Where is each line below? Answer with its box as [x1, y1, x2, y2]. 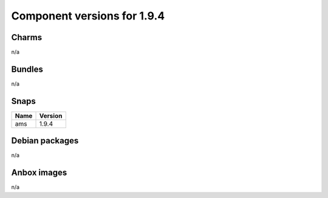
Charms [11, 32, 43, 43]
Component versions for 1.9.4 [11, 9, 165, 22]
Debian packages [11, 135, 79, 146]
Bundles [11, 64, 44, 74]
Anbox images [11, 168, 67, 178]
